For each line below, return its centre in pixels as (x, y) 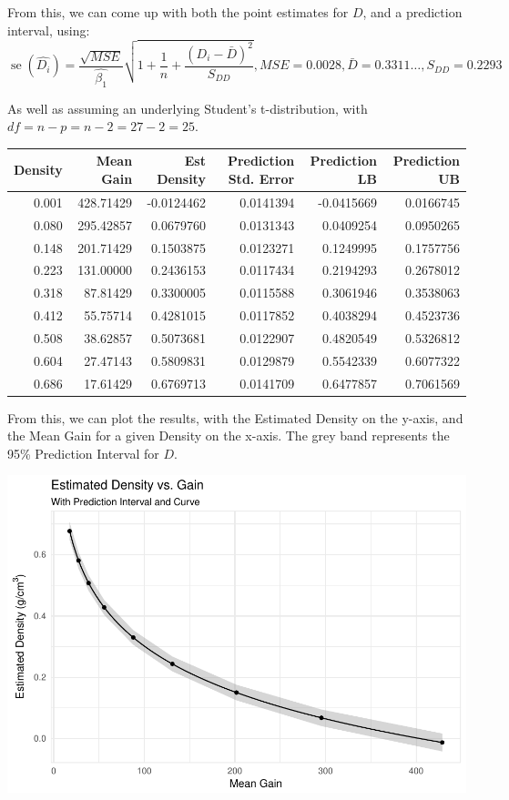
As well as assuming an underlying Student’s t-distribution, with (188, 108)
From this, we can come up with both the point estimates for (178, 12)
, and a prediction (412, 12)
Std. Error (261, 179)
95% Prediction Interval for (83, 453)
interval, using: (49, 30)
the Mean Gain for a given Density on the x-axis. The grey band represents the (229, 435)
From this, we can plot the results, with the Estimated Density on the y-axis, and (235, 417)
